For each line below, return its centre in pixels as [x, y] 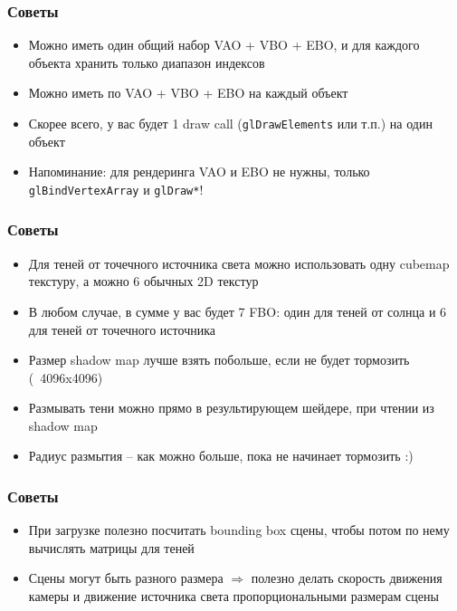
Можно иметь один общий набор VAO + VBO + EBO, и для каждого [224, 45]
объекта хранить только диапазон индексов [147, 62]
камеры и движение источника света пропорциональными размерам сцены [233, 596]
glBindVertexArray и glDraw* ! [116, 189]
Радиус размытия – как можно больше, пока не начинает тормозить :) [221, 456]
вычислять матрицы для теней [111, 547]
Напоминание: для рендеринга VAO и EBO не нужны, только [199, 172]
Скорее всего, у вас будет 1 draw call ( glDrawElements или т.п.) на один [230, 123]
